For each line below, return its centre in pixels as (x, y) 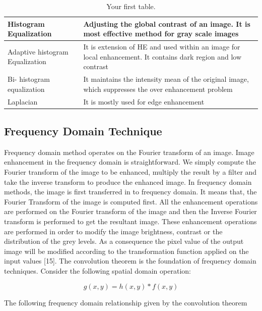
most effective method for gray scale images (161, 34)
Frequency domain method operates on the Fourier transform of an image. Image (129, 152)
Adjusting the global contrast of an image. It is (167, 23)
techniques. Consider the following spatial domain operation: (97, 270)
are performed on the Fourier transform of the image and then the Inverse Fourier (130, 211)
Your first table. (131, 6)
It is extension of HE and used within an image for (162, 47)
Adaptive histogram (38, 51)
